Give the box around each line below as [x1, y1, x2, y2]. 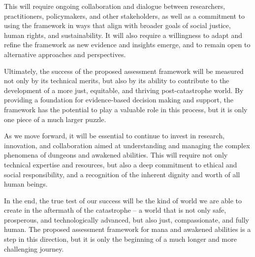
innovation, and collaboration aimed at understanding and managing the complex [4, 140, 250, 150]
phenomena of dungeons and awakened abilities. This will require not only [4, 150, 228, 160]
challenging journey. [4, 243, 64, 254]
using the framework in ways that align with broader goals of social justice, [4, 20, 231, 31]
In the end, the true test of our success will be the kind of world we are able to [4, 195, 242, 205]
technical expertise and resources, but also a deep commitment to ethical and [4, 159, 237, 169]
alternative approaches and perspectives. [4, 49, 126, 59]
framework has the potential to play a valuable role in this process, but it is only [4, 104, 248, 114]
